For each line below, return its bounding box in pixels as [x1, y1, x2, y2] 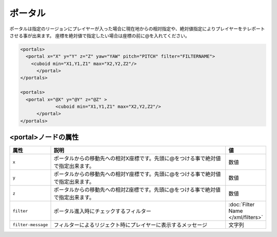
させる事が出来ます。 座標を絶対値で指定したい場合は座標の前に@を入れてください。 [9, 32, 190, 38]
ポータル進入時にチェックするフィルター [53, 208, 151, 215]
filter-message [12, 222, 48, 227]
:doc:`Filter [228, 201, 255, 208]
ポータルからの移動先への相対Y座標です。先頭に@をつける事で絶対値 [53, 170, 221, 178]
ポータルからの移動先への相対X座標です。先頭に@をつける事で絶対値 [53, 155, 221, 162]
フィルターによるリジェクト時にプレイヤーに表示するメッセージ [53, 222, 208, 229]
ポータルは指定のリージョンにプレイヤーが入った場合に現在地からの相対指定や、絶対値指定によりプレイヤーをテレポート [9, 26, 265, 32]
